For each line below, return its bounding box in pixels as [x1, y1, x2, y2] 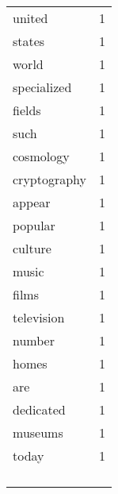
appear [13, 193, 51, 211]
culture [13, 239, 51, 257]
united [13, 9, 48, 27]
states [13, 32, 45, 50]
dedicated [13, 400, 66, 419]
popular [13, 216, 55, 234]
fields [13, 101, 41, 119]
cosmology [13, 147, 70, 165]
